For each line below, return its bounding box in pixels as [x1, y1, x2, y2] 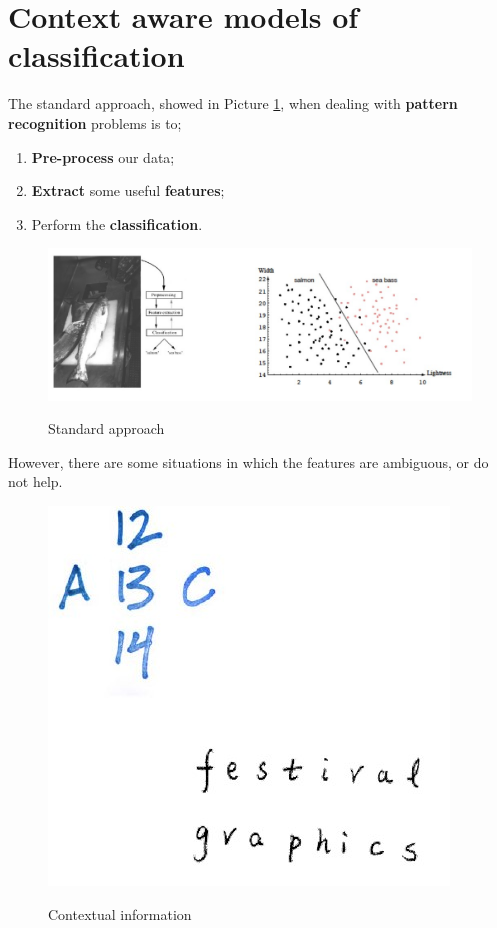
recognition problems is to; [8, 112, 182, 133]
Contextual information [48, 903, 192, 924]
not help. [8, 471, 63, 492]
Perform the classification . [31, 213, 203, 234]
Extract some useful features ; [31, 180, 225, 201]
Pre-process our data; [31, 146, 175, 167]
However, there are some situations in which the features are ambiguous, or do [8, 451, 489, 472]
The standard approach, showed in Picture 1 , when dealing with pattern [8, 93, 458, 114]
